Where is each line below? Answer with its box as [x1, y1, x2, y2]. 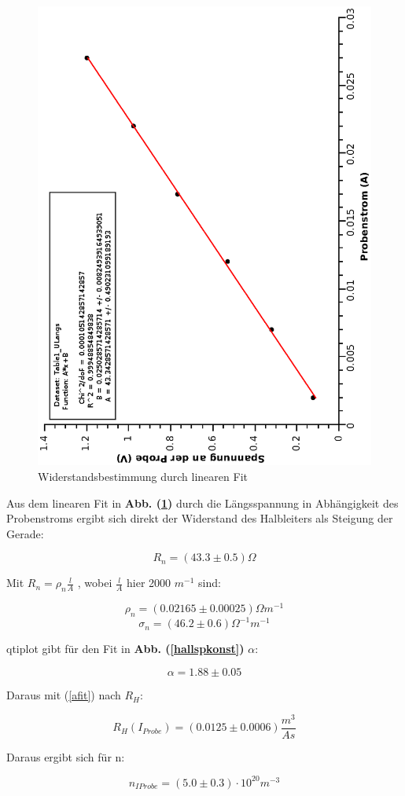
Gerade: [6, 525, 44, 541]
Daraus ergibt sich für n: [6, 748, 125, 765]
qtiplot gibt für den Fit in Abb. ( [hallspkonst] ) [6, 640, 245, 657]
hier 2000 [127, 574, 171, 591]
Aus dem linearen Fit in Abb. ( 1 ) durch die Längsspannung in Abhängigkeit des [6, 494, 399, 511]
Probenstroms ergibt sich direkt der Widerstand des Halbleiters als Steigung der [6, 510, 393, 526]
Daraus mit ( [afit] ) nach [6, 687, 121, 703]
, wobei [77, 574, 112, 591]
